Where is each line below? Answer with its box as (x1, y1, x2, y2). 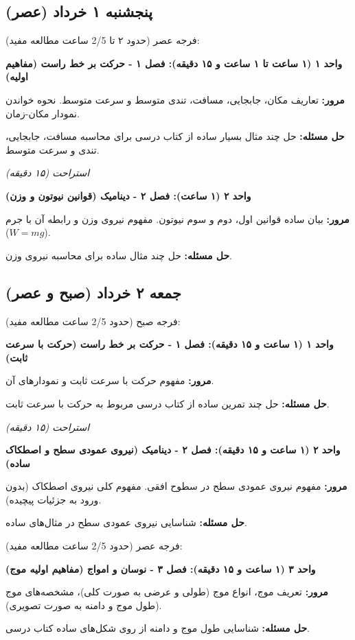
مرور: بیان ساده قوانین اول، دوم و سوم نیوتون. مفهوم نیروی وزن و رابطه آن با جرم (5, 211, 350, 226)
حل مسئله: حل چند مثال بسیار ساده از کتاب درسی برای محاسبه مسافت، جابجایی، (5, 129, 345, 143)
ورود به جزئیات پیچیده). (5, 492, 102, 506)
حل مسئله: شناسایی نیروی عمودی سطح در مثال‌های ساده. (5, 515, 247, 530)
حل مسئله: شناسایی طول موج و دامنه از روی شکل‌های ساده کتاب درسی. (5, 621, 310, 635)
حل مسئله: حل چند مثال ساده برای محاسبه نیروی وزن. (5, 248, 232, 262)
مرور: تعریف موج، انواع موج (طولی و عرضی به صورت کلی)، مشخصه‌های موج (5, 584, 328, 599)
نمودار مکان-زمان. (5, 106, 80, 120)
